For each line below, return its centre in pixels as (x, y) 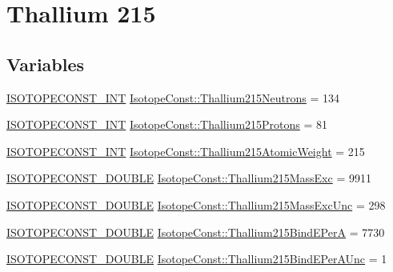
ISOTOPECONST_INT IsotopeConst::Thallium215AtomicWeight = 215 (186, 151)
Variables (46, 64)
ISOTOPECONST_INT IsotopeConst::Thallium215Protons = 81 (167, 124)
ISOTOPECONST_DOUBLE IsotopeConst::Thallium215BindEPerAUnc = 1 (197, 259)
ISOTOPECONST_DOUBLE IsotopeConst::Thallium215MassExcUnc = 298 (196, 204)
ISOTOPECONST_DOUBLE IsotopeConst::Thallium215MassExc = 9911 (189, 178)
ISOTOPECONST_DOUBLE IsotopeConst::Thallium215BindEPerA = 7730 (196, 232)
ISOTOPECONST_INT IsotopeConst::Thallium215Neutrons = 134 (173, 97)
